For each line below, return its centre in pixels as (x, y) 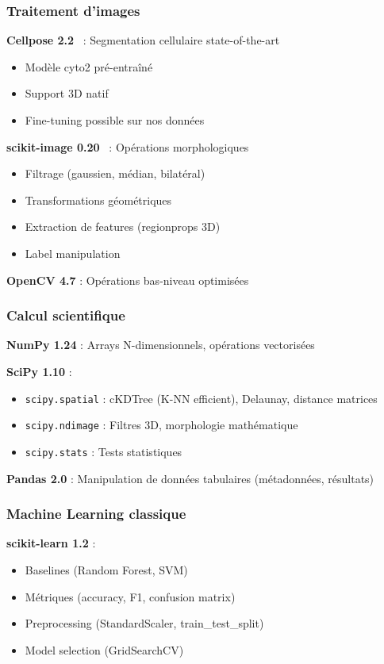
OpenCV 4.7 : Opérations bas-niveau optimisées (128, 280)
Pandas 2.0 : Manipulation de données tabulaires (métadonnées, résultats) (190, 478)
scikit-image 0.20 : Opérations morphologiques (128, 146)
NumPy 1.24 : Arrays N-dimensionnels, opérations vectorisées (161, 345)
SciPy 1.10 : (39, 371)
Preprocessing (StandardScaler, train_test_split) (144, 623)
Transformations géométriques (98, 200)
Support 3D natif (67, 93)
